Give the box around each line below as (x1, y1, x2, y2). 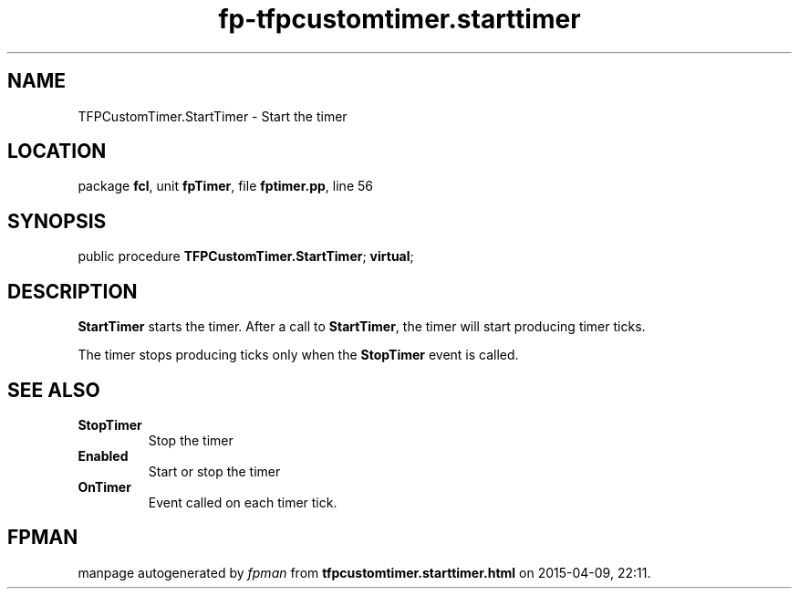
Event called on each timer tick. (148, 494, 337, 510)
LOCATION (7, 140, 107, 163)
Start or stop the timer (148, 463, 281, 479)
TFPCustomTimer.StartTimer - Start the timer (78, 108, 348, 124)
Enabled (78, 447, 129, 464)
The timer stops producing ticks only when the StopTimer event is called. (78, 347, 519, 363)
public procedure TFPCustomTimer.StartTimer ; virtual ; (78, 248, 414, 265)
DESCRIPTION (7, 279, 138, 303)
